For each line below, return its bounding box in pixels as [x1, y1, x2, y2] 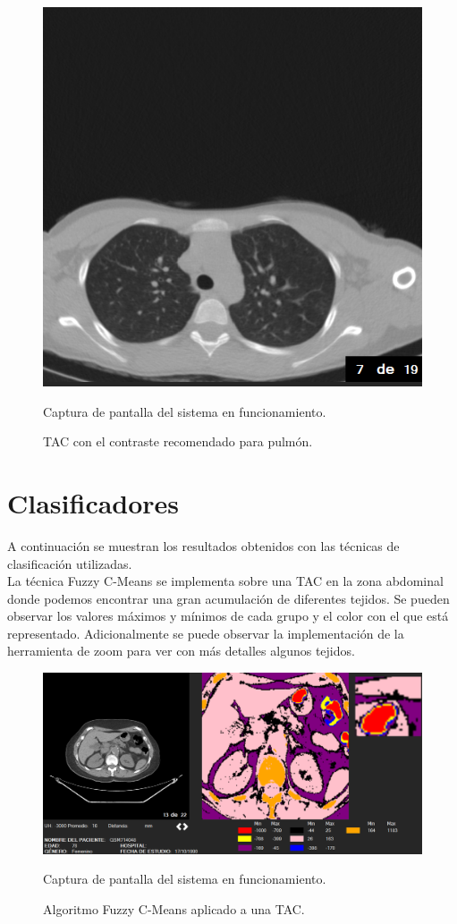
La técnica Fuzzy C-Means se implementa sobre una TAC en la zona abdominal [7, 572, 444, 590]
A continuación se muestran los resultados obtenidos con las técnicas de [7, 536, 400, 555]
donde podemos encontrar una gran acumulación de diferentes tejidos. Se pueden [7, 589, 450, 607]
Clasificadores [7, 484, 180, 521]
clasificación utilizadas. [7, 554, 132, 572]
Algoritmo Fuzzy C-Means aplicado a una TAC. [43, 899, 305, 918]
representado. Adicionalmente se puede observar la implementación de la [7, 623, 404, 642]
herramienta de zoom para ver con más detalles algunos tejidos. [7, 641, 355, 660]
